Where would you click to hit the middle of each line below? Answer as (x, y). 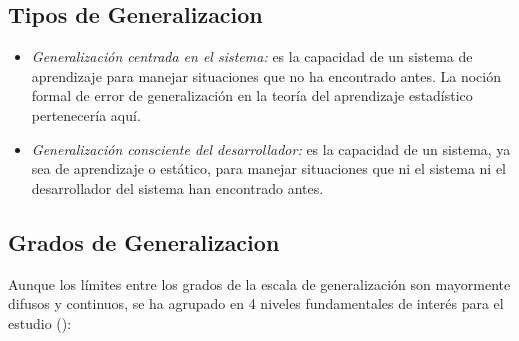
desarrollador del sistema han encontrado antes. (177, 187)
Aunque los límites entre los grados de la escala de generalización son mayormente (259, 283)
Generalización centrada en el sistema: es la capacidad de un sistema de (252, 56)
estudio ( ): (40, 322)
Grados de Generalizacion (144, 241)
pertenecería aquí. (86, 114)
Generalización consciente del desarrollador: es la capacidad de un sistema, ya (271, 148)
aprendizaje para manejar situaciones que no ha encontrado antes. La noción (266, 75)
